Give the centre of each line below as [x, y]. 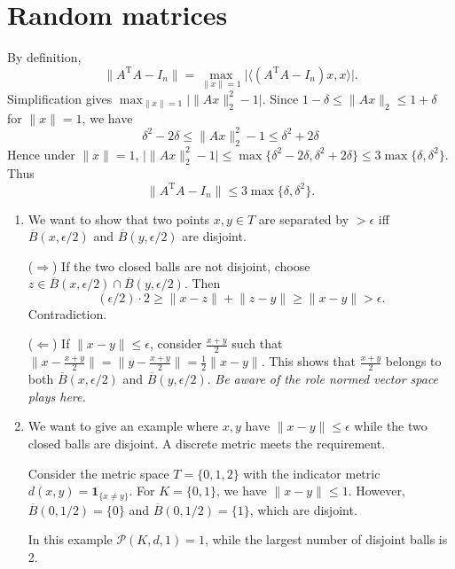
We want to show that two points [119, 218]
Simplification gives [60, 98]
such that [257, 343]
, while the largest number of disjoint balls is [326, 539]
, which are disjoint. [303, 509]
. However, [377, 491]
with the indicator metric [312, 473]
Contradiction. [67, 313]
